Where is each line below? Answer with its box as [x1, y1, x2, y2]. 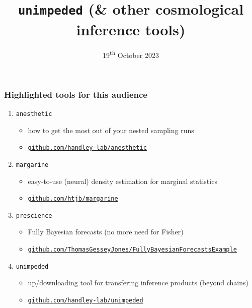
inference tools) [76, 19, 186, 39]
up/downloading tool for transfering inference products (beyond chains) [28, 277, 248, 288]
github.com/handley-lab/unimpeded [28, 296, 143, 304]
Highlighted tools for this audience [4, 88, 147, 100]
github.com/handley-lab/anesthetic [28, 144, 147, 152]
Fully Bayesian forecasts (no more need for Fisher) [28, 226, 184, 237]
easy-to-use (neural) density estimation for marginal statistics [28, 175, 217, 186]
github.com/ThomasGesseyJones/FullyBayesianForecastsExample [28, 246, 237, 254]
